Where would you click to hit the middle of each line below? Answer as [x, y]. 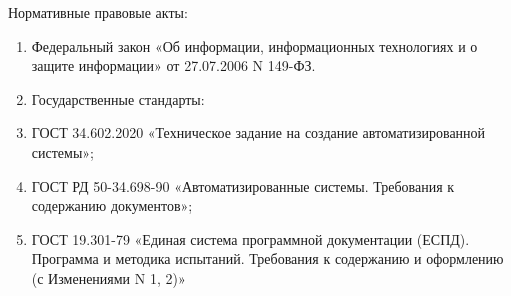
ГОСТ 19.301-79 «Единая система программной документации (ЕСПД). [250, 238]
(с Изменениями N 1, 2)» [108, 277]
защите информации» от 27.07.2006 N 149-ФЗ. [173, 65]
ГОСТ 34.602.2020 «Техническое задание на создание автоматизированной [258, 132]
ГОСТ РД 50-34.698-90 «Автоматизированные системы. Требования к [243, 185]
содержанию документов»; [112, 205]
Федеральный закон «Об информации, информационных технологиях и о [254, 45]
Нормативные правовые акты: [98, 12]
